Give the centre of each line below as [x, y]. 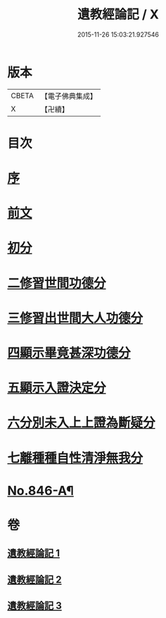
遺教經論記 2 [34, 580]
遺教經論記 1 [34, 553]
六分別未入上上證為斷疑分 [82, 423]
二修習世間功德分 [57, 283]
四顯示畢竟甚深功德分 [69, 353]
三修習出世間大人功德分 [75, 318]
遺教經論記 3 [34, 606]
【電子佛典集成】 [69, 96]
